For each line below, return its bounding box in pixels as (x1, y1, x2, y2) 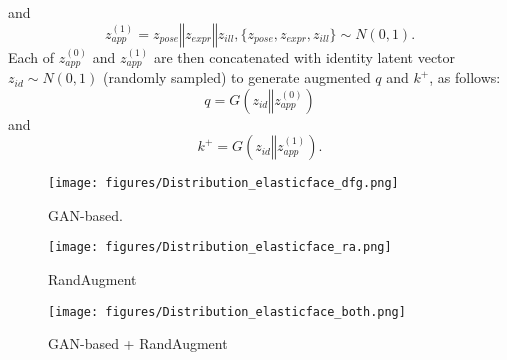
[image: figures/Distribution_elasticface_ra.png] (48, 240, 392, 255)
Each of (8, 46, 55, 67)
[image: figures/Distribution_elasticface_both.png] (48, 304, 406, 319)
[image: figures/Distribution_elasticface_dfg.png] (48, 176, 399, 191)
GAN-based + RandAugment (48, 333, 228, 354)
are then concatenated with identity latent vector (153, 46, 456, 67)
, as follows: (429, 67, 501, 88)
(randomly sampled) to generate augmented (102, 67, 371, 88)
